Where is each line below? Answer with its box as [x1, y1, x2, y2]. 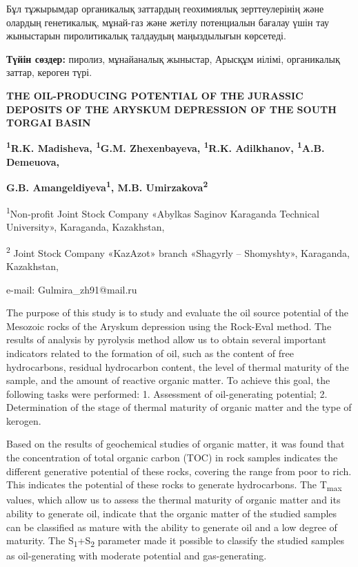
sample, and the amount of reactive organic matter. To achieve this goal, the [6, 373, 330, 387]
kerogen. [6, 413, 41, 427]
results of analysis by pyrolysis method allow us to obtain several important [6, 332, 326, 347]
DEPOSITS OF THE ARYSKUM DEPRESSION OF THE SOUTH [6, 102, 337, 116]
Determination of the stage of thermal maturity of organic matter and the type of [6, 400, 352, 414]
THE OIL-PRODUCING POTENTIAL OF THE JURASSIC [6, 88, 304, 102]
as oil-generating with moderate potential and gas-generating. [6, 548, 267, 563]
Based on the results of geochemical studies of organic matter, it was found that [6, 436, 345, 451]
